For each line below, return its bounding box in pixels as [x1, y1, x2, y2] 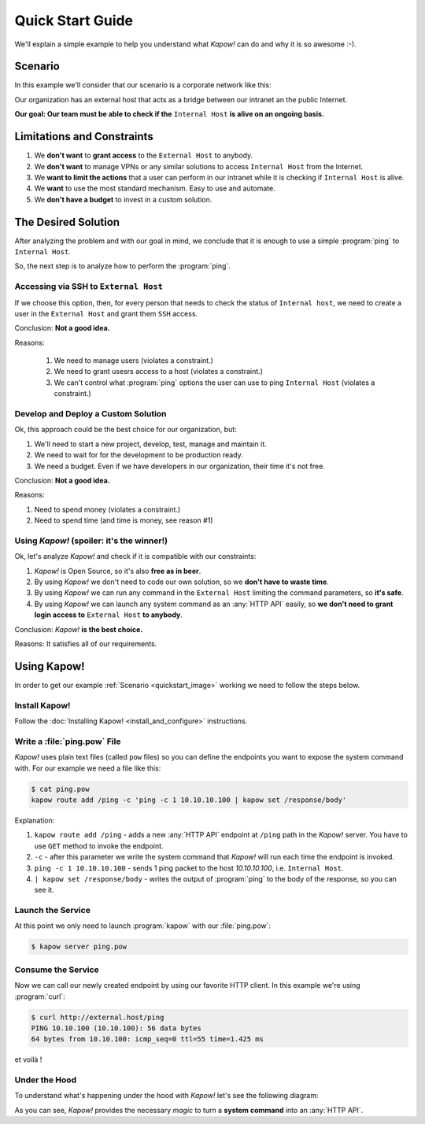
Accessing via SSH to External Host [14, 281, 163, 292]
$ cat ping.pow [31, 784, 90, 793]
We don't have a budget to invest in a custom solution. [34, 194, 213, 204]
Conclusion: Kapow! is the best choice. [14, 624, 143, 634]
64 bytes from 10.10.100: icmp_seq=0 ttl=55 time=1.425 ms [31, 1035, 264, 1044]
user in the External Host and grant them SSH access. [14, 309, 198, 318]
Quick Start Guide [14, 12, 134, 29]
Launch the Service [14, 905, 91, 916]
